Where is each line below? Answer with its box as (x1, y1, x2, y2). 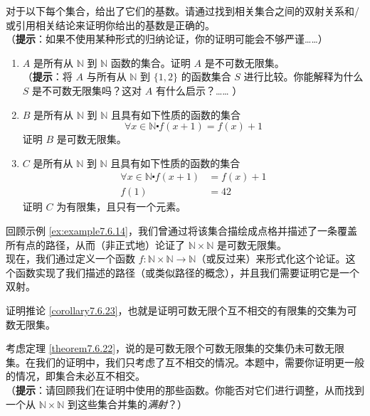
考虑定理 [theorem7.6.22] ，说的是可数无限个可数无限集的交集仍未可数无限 (6, 341, 345, 356)
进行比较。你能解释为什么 (243, 69, 364, 84)
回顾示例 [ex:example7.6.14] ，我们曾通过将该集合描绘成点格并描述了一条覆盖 (6, 223, 357, 238)
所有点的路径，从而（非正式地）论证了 (6, 237, 185, 252)
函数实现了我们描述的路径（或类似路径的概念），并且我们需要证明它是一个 (15, 265, 359, 279)
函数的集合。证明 (110, 55, 191, 70)
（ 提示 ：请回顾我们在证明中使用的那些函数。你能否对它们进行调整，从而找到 (6, 382, 364, 397)
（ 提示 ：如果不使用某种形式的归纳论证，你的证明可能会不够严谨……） (6, 31, 328, 46)
